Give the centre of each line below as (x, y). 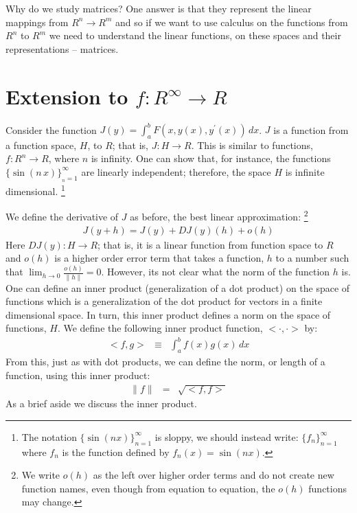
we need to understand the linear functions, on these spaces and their (195, 35)
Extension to (67, 96)
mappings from (37, 22)
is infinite (305, 171)
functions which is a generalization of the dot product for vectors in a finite (164, 301)
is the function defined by (116, 452)
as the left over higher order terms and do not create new (214, 475)
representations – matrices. (62, 48)
